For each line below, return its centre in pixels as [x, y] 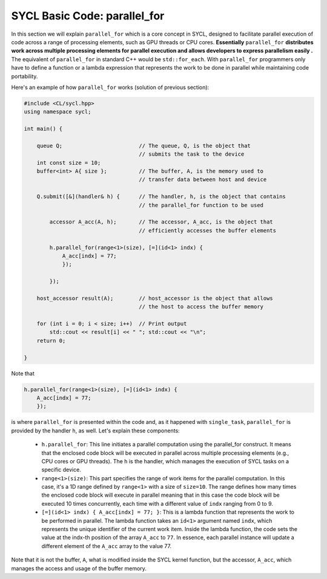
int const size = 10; [69, 163]
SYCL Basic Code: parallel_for [88, 16]
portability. [25, 76]
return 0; [51, 340]
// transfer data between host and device [203, 180]
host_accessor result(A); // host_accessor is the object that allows [155, 298]
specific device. [61, 470]
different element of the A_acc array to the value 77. [107, 546]
